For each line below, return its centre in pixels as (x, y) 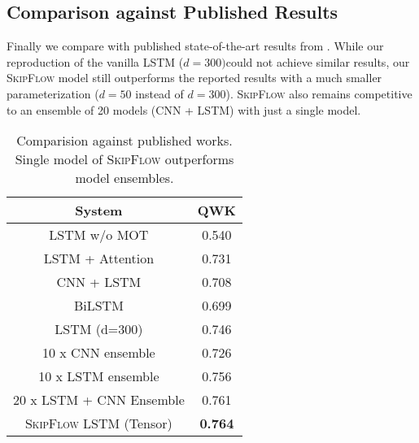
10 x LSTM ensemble (99, 376)
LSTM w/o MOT (99, 235)
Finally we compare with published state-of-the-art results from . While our (195, 46)
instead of (159, 93)
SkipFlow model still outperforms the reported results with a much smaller (194, 78)
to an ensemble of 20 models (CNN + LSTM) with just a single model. (184, 109)
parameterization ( (53, 93)
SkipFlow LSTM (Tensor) (98, 423)
